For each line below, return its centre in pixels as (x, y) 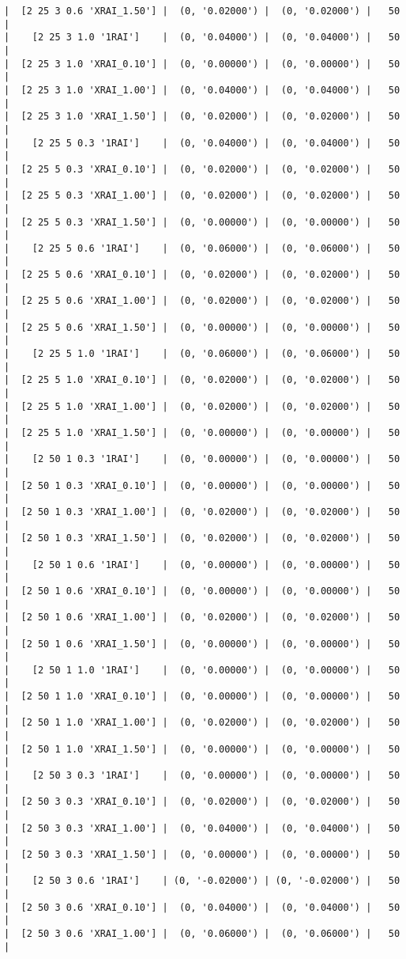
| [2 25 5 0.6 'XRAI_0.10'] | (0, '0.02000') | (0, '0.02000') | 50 (202, 275)
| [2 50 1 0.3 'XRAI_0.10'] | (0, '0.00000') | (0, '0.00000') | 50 (202, 485)
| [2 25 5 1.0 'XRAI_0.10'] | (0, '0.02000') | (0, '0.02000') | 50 (202, 380)
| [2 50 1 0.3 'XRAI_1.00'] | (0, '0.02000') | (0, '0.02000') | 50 (202, 512)
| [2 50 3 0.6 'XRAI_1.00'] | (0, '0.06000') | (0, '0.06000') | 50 (202, 933)
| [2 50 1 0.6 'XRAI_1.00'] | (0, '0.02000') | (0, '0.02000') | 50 (202, 618)
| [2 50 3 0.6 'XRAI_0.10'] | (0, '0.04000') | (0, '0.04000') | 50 (202, 907)
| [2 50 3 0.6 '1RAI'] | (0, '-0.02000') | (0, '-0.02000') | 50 (202, 881)
